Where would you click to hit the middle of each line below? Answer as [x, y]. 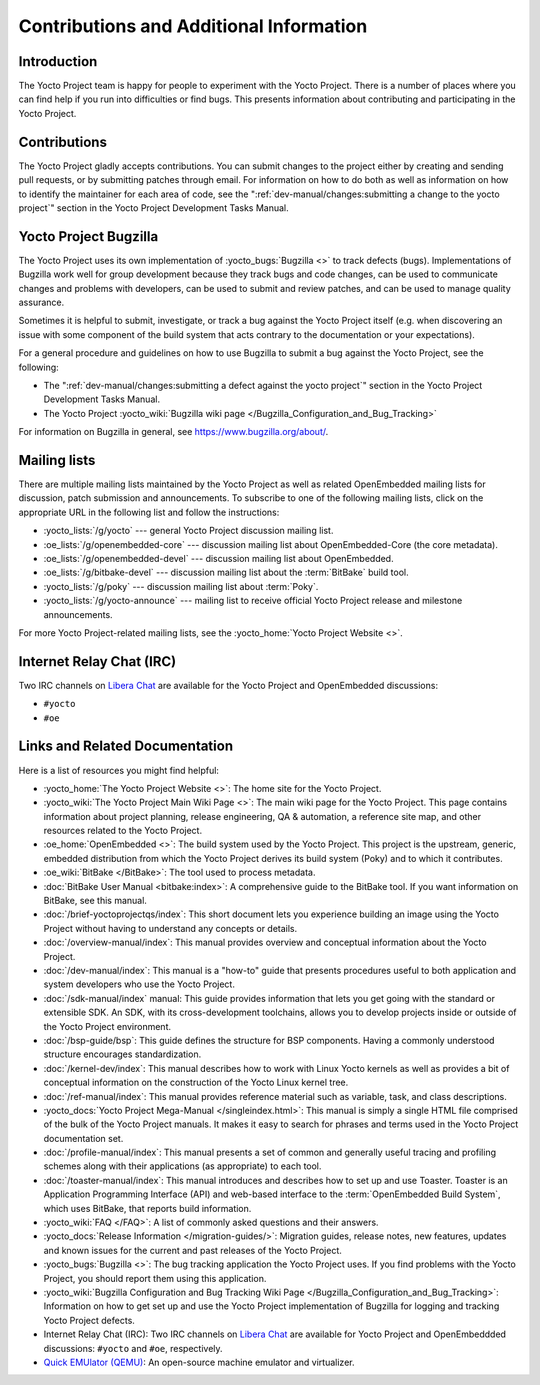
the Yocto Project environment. [107, 1026]
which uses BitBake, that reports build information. [147, 1208]
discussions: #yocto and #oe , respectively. [133, 1348]
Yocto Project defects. [89, 1320]
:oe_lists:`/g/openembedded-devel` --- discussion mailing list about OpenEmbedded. [218, 558]
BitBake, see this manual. [95, 901]
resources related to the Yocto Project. [123, 831]
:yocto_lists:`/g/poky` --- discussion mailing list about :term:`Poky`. [181, 586]
